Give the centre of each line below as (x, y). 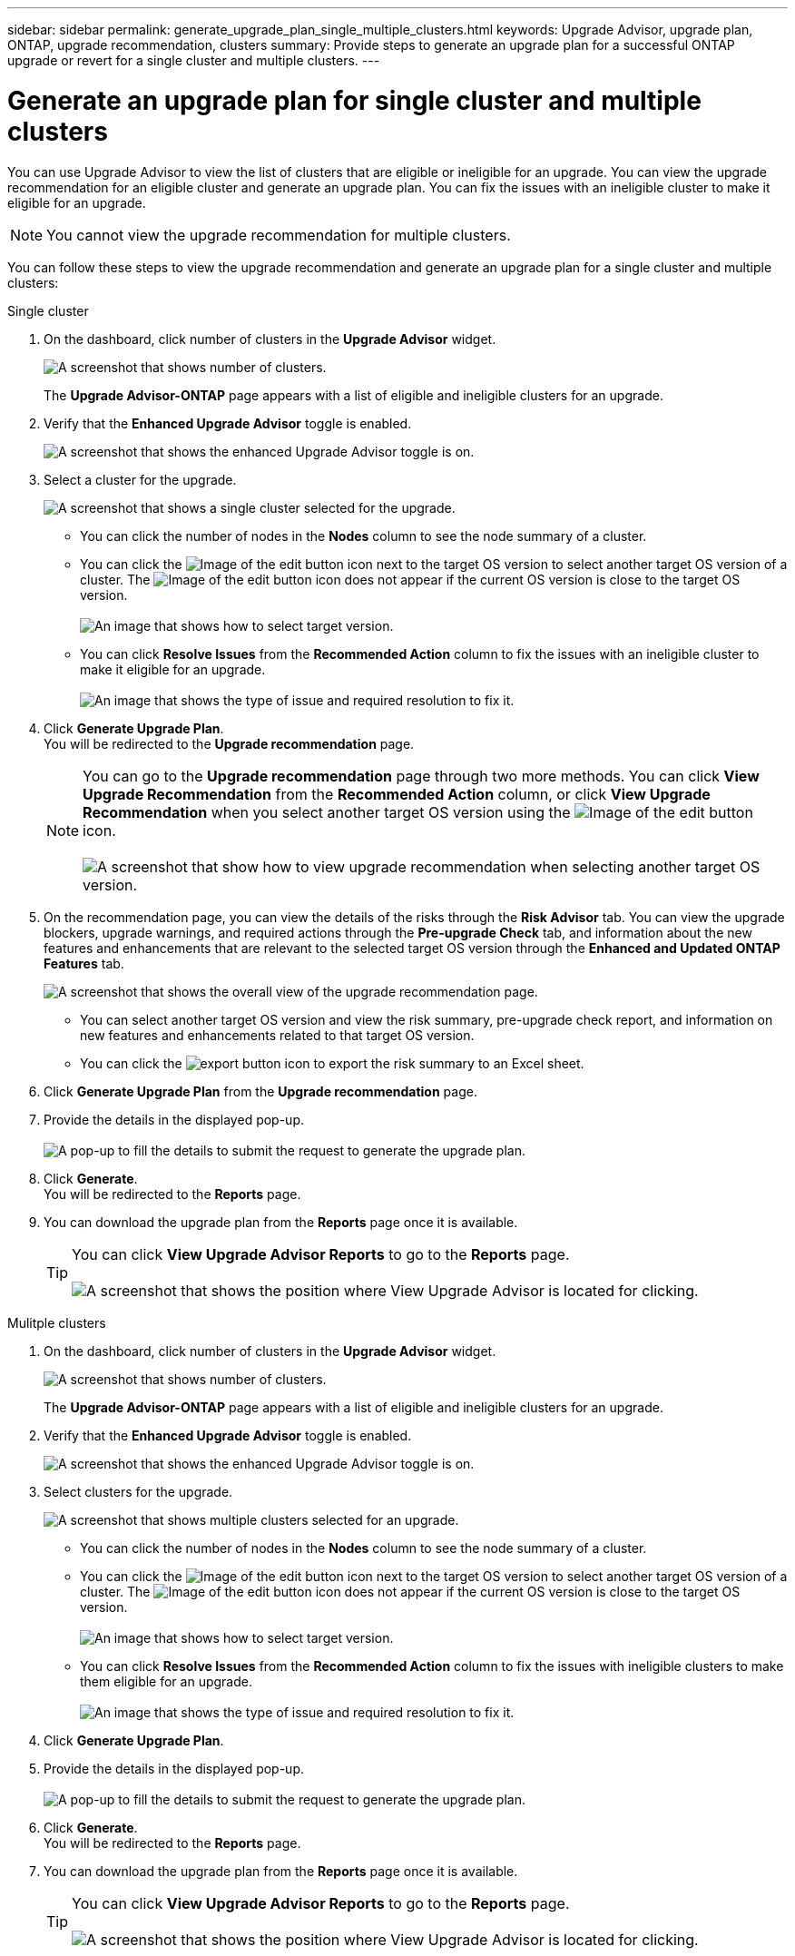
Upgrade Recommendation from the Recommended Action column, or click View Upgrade (397, 794)
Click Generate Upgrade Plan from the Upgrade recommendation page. (260, 1091)
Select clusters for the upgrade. (138, 1491)
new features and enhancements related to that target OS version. (277, 1035)
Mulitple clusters (57, 1322)
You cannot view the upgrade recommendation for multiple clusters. (279, 235)
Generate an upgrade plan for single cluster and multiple (354, 100)
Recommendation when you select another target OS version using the (327, 812)
